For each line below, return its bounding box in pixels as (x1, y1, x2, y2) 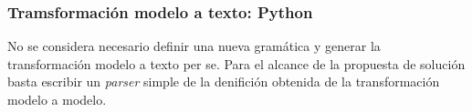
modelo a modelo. (7, 90, 107, 108)
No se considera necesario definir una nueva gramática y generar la (7, 36, 381, 56)
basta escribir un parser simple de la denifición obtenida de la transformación (7, 72, 440, 91)
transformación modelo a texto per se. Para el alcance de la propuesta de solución (7, 54, 466, 73)
